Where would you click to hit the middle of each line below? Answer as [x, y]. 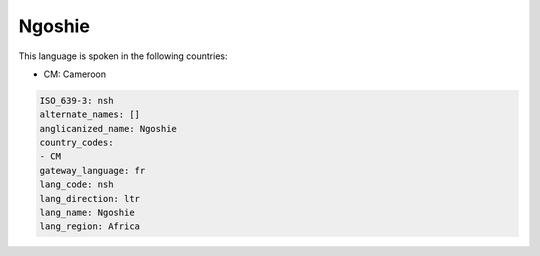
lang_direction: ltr [89, 198]
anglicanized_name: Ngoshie [108, 128]
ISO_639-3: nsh [76, 100]
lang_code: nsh [76, 184]
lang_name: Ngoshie [87, 213]
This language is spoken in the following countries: [123, 56]
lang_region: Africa [89, 226]
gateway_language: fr [92, 170]
